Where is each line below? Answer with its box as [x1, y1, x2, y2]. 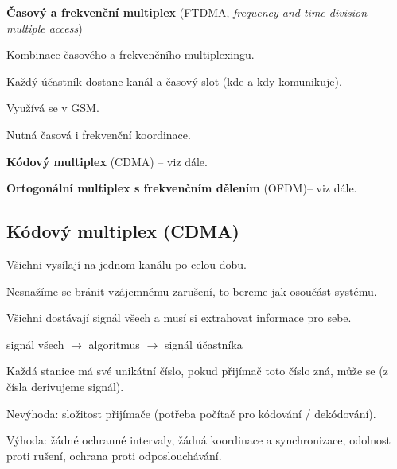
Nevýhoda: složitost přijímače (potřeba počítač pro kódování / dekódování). [6, 405, 376, 421]
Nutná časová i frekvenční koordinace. [6, 126, 191, 142]
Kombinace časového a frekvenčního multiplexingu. [6, 46, 255, 63]
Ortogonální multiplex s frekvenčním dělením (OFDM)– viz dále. [6, 180, 357, 196]
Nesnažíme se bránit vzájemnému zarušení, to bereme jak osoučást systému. [6, 282, 377, 299]
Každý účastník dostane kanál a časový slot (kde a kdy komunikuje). [6, 72, 342, 89]
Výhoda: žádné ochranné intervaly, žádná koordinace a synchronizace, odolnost [6, 432, 391, 448]
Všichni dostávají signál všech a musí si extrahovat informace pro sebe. [6, 309, 352, 326]
